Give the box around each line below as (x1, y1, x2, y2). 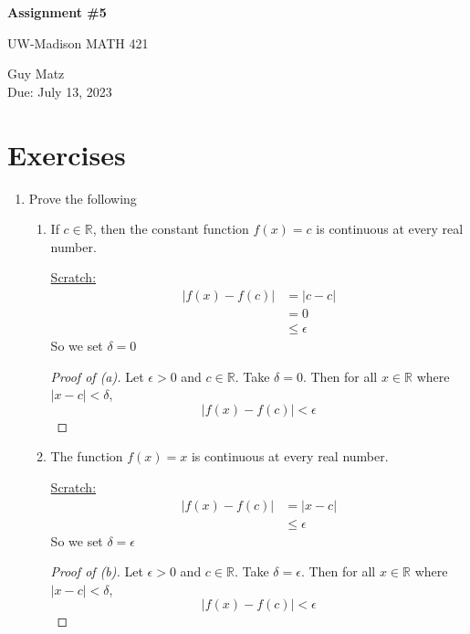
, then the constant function (92, 219, 249, 238)
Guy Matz (7, 64, 65, 83)
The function (50, 447, 123, 466)
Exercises (7, 135, 126, 173)
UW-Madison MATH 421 (7, 33, 149, 52)
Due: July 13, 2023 (7, 81, 112, 100)
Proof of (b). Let (50, 562, 143, 581)
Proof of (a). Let (50, 366, 144, 386)
